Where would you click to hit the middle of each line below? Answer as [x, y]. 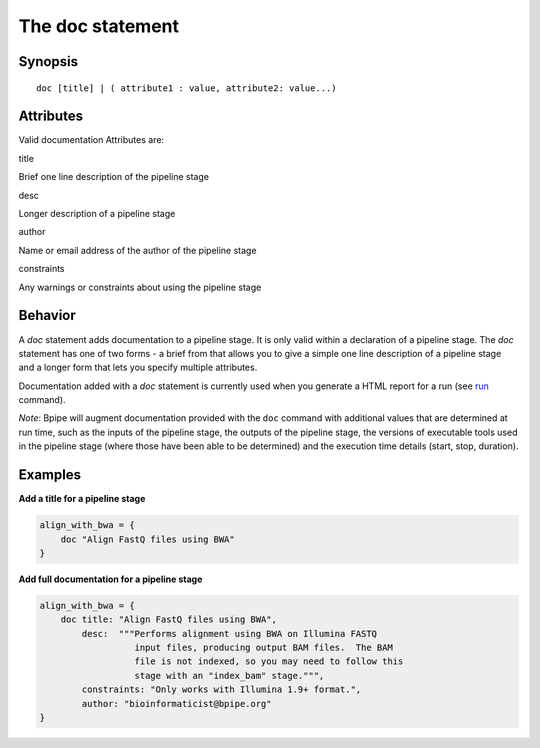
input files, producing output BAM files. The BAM [264, 648]
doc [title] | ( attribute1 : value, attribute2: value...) [186, 88]
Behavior [47, 315]
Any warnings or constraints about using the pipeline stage [140, 287]
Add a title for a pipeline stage [82, 499]
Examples [50, 475]
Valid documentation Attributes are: [91, 140]
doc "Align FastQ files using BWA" [147, 539]
